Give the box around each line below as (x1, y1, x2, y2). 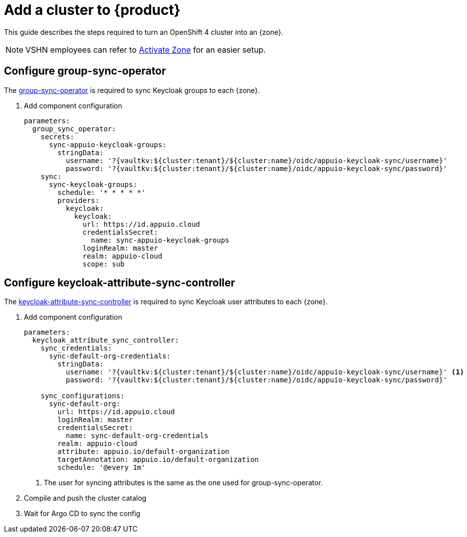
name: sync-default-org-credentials (66, 432, 208, 440)
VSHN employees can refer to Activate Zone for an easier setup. (25, 44, 266, 55)
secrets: (40, 132, 75, 141)
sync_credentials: (40, 344, 112, 353)
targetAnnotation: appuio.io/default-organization (57, 455, 259, 464)
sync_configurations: (40, 392, 125, 400)
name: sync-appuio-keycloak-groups (91, 236, 230, 244)
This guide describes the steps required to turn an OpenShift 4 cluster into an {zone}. (4, 27, 283, 36)
